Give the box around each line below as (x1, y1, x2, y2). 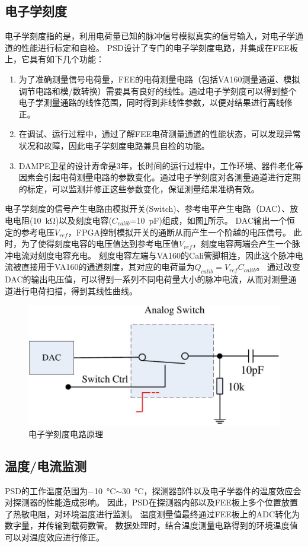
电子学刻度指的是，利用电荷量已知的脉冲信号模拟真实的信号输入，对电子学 (5, 30, 295, 42)
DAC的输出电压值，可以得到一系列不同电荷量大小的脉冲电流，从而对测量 (5, 273, 288, 285)
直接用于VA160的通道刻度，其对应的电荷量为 (21, 260, 195, 273)
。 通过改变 (256, 260, 301, 273)
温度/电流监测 (5, 456, 87, 475)
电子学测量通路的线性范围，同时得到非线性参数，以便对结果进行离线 (18, 96, 284, 109)
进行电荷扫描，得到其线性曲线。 (12, 284, 137, 297)
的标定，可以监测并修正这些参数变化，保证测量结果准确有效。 (18, 182, 259, 195)
